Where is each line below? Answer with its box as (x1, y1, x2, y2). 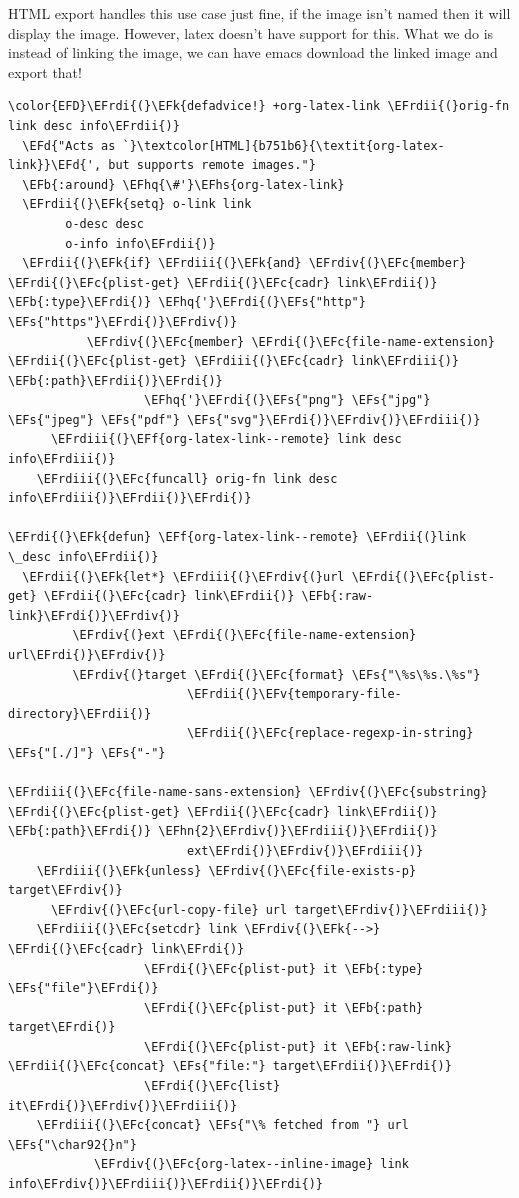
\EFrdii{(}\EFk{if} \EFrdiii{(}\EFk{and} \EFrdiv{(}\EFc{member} (22, 256, 467, 271)
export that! (8, 61, 82, 82)
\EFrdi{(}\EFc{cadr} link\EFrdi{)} (8, 941, 245, 956)
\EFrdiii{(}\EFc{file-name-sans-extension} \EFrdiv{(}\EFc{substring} (8, 785, 488, 800)
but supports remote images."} (108, 158, 316, 173)
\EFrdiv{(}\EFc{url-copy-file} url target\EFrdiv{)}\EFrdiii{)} (50, 902, 488, 917)
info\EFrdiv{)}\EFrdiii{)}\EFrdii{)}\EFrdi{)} (8, 1177, 323, 1192)
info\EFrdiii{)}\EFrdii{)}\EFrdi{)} (8, 491, 252, 506)
